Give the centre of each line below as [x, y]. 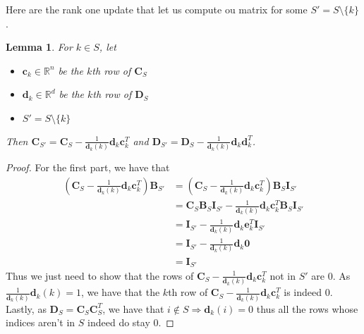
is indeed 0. [308, 292]
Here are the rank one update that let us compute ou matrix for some [157, 9]
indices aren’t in [41, 322]
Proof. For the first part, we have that [88, 167]
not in [283, 275]
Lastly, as [26, 308]
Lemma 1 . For [39, 47]
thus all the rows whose [307, 308]
